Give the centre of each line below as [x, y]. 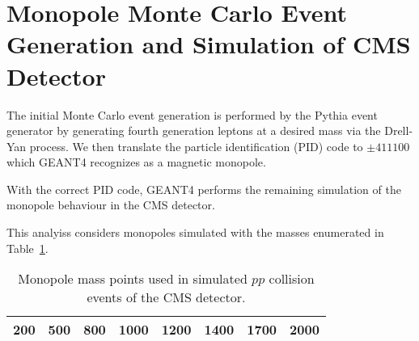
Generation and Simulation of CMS [209, 44]
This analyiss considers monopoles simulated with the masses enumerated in [195, 232]
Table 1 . [28, 248]
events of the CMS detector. [166, 297]
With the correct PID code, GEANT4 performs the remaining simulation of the [204, 189]
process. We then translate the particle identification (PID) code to [196, 146]
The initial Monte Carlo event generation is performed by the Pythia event [192, 114]
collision [292, 279]
